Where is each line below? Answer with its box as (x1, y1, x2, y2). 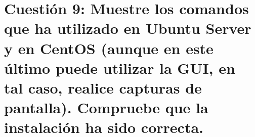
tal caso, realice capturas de (4, 77, 202, 98)
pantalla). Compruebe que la (4, 97, 208, 118)
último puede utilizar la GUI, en (4, 57, 235, 78)
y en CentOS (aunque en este (4, 37, 214, 58)
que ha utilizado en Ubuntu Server (4, 18, 251, 38)
